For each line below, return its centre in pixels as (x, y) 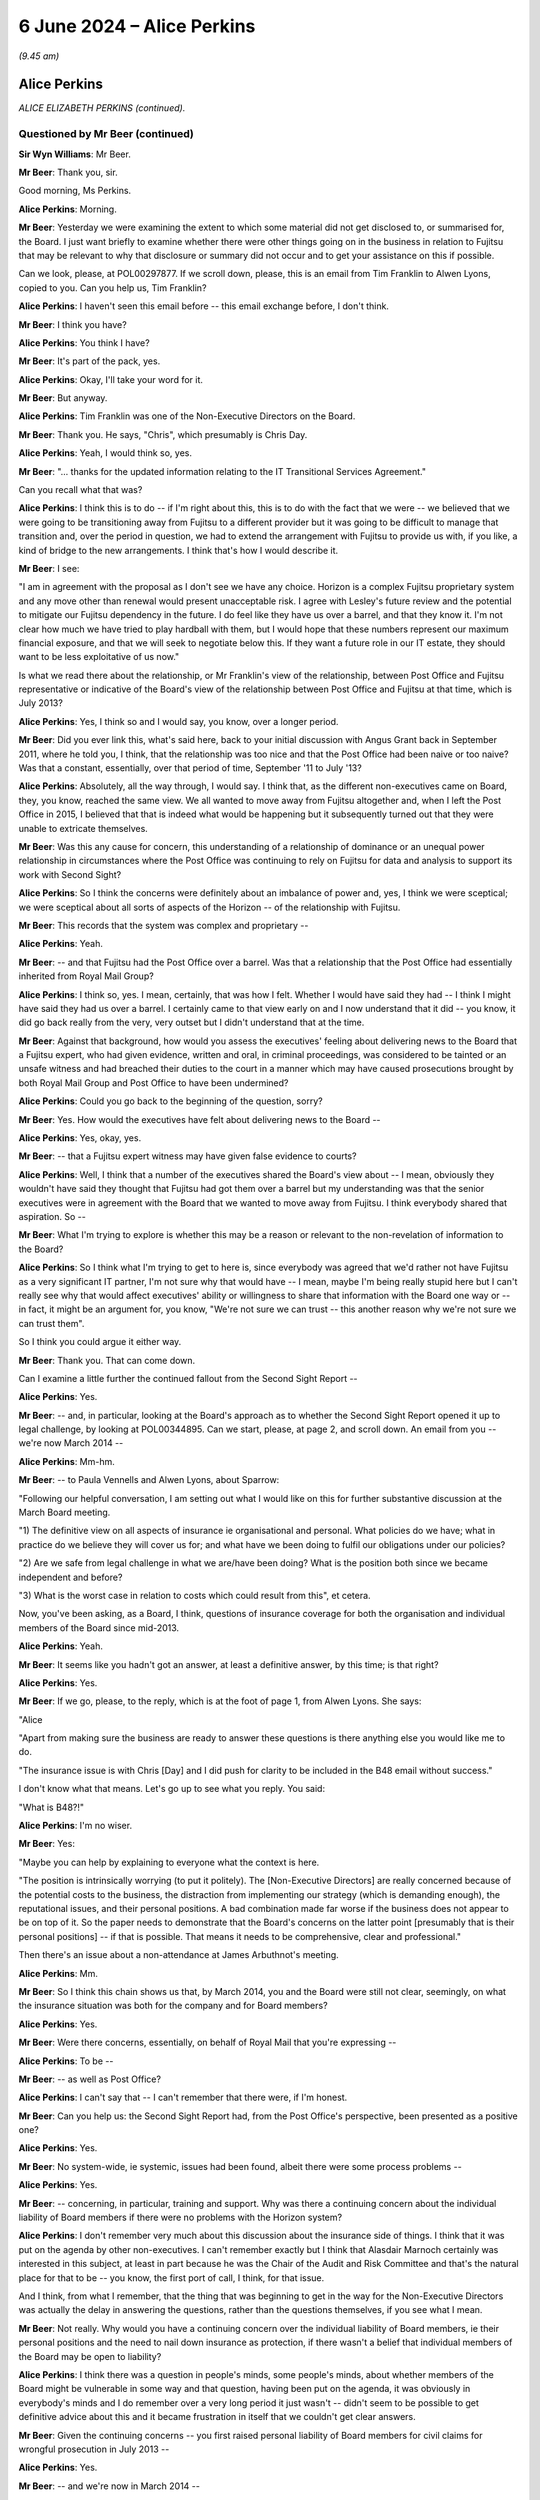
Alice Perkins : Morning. (67, 209)
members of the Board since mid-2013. (99, 1627)
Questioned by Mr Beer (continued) (106, 134)
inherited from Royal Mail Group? (86, 976)
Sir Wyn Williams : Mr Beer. (75, 154)
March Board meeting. (64, 1512)
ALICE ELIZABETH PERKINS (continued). (102, 108)
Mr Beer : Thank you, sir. (68, 172)
